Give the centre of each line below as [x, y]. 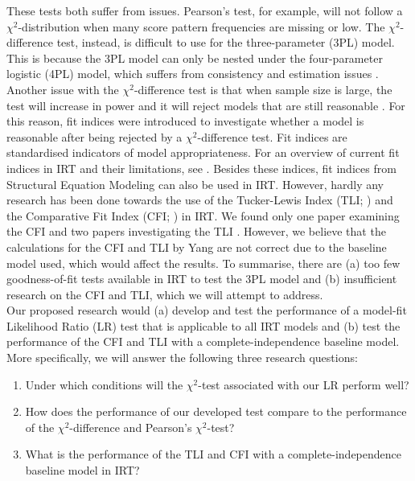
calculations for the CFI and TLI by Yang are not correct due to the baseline [197, 247]
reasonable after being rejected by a [95, 136]
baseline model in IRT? [82, 470]
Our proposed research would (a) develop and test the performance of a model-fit [207, 310]
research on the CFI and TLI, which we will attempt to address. [165, 294]
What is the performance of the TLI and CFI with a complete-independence [213, 454]
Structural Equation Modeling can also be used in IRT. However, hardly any [195, 184]
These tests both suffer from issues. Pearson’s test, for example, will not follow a [205, 10]
